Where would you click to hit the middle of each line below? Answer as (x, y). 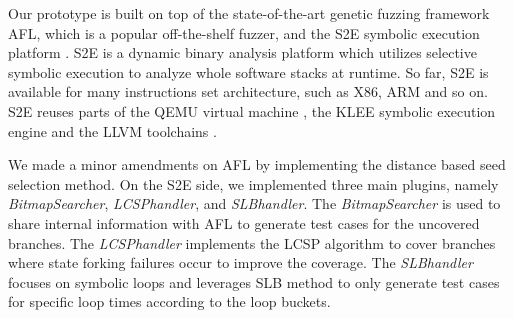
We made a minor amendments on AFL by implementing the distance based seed (257, 164)
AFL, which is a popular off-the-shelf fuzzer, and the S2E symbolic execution (244, 32)
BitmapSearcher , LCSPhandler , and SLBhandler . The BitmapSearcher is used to (254, 203)
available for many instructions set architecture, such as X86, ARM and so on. (248, 91)
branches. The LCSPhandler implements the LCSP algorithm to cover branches (252, 242)
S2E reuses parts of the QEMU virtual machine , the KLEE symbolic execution (252, 110)
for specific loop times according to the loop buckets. (169, 301)
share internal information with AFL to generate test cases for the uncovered (244, 222)
